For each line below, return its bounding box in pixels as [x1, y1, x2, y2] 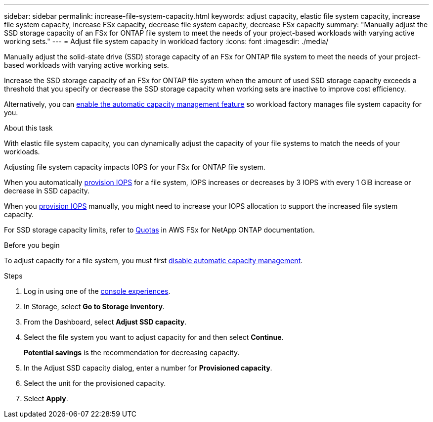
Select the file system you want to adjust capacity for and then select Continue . [24, 333, 284, 341]
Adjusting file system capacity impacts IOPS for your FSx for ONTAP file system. [4, 163, 265, 171]
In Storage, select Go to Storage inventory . [24, 302, 165, 311]
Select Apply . [24, 394, 68, 403]
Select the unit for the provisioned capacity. [24, 379, 166, 387]
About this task [4, 124, 53, 132]
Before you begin [4, 241, 60, 249]
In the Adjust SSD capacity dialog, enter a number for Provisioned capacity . [24, 364, 272, 372]
